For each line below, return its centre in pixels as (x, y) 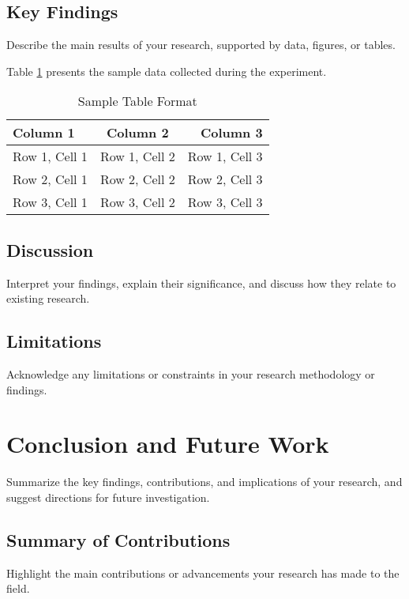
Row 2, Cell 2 (137, 179)
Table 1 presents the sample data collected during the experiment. (167, 71)
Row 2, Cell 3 (225, 179)
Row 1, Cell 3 (225, 156)
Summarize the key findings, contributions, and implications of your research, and (204, 482)
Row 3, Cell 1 (50, 202)
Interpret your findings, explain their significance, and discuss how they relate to (201, 283)
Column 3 (231, 133)
